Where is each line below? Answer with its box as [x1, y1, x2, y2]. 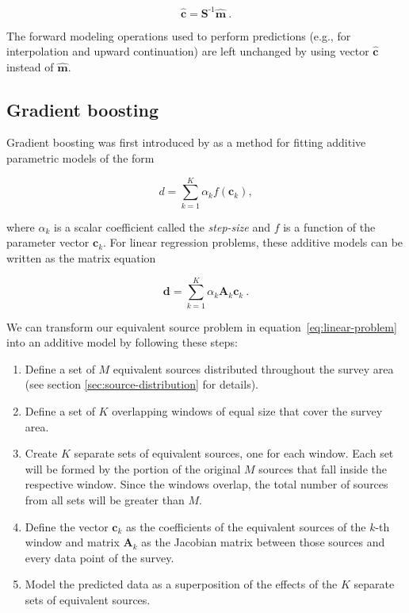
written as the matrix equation [6, 249, 156, 266]
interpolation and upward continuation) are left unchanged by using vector [6, 43, 369, 59]
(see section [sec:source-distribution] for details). [25, 376, 258, 393]
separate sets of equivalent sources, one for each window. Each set [74, 445, 394, 462]
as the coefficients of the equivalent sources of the [126, 518, 366, 534]
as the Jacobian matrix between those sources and [141, 534, 385, 550]
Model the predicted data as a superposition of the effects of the [25, 576, 338, 592]
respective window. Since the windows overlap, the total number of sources [25, 476, 388, 492]
